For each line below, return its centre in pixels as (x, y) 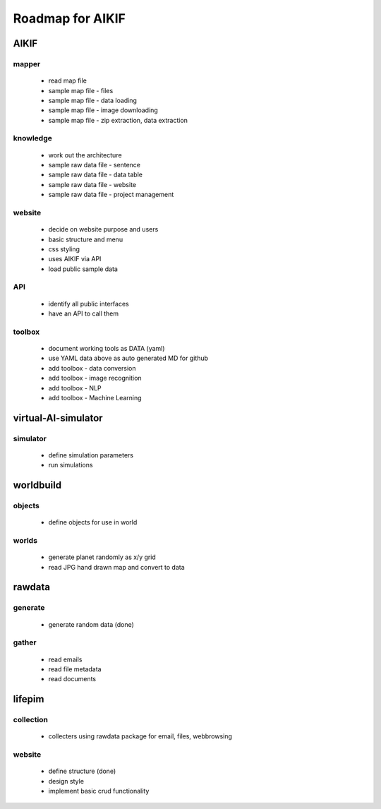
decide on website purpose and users (103, 229)
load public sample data (83, 269)
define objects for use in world (93, 522)
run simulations (71, 465)
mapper (27, 64)
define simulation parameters (91, 455)
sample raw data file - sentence (95, 165)
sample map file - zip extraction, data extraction (118, 120)
